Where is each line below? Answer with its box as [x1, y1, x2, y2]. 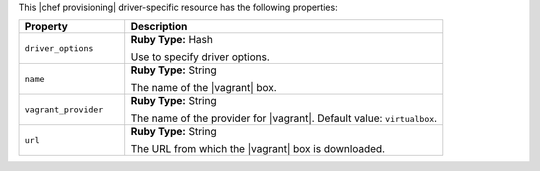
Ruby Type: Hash [130, 33, 214, 47]
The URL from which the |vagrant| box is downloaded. [130, 142, 385, 156]
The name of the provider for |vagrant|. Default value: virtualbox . [130, 111, 438, 125]
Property [24, 20, 69, 34]
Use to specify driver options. [130, 50, 270, 64]
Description [130, 20, 188, 34]
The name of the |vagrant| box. [130, 81, 277, 95]
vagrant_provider [24, 104, 104, 115]
